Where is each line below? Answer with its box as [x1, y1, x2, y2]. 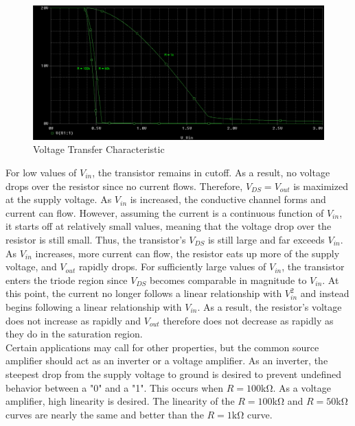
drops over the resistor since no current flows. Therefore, [5, 178, 243, 193]
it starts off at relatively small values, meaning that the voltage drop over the [5, 219, 332, 233]
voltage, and [5, 259, 57, 274]
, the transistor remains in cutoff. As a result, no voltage [92, 165, 330, 180]
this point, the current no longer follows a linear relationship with [5, 286, 282, 300]
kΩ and [272, 394, 304, 408]
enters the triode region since [5, 272, 128, 287]
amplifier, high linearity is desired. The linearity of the [5, 394, 235, 408]
